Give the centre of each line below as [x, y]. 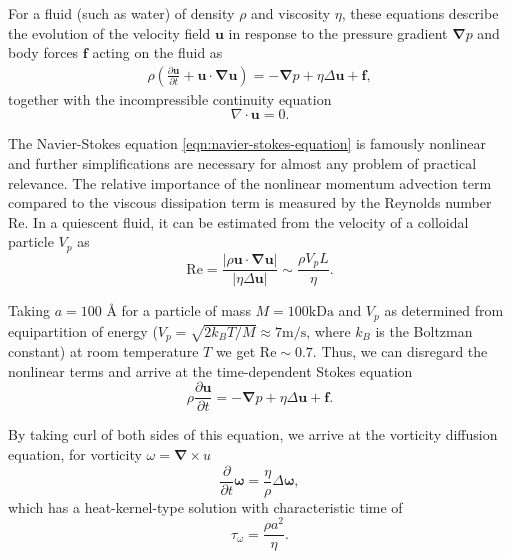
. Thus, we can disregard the [400, 351]
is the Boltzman [424, 330]
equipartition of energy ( [83, 330]
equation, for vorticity [75, 454]
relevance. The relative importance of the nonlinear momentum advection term [250, 182]
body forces [43, 52]
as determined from [444, 310]
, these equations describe [420, 13]
